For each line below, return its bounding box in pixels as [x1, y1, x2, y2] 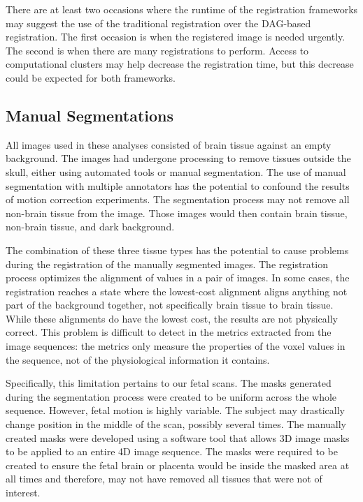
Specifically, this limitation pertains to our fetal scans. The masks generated [6, 376, 332, 390]
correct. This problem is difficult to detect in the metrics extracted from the [6, 325, 332, 339]
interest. [6, 485, 41, 500]
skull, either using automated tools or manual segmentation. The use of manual [6, 164, 346, 179]
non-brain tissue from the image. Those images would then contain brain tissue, [6, 205, 348, 220]
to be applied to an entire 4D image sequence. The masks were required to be [6, 444, 338, 459]
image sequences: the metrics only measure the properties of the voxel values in [6, 339, 346, 353]
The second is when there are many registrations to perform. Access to [6, 43, 309, 57]
